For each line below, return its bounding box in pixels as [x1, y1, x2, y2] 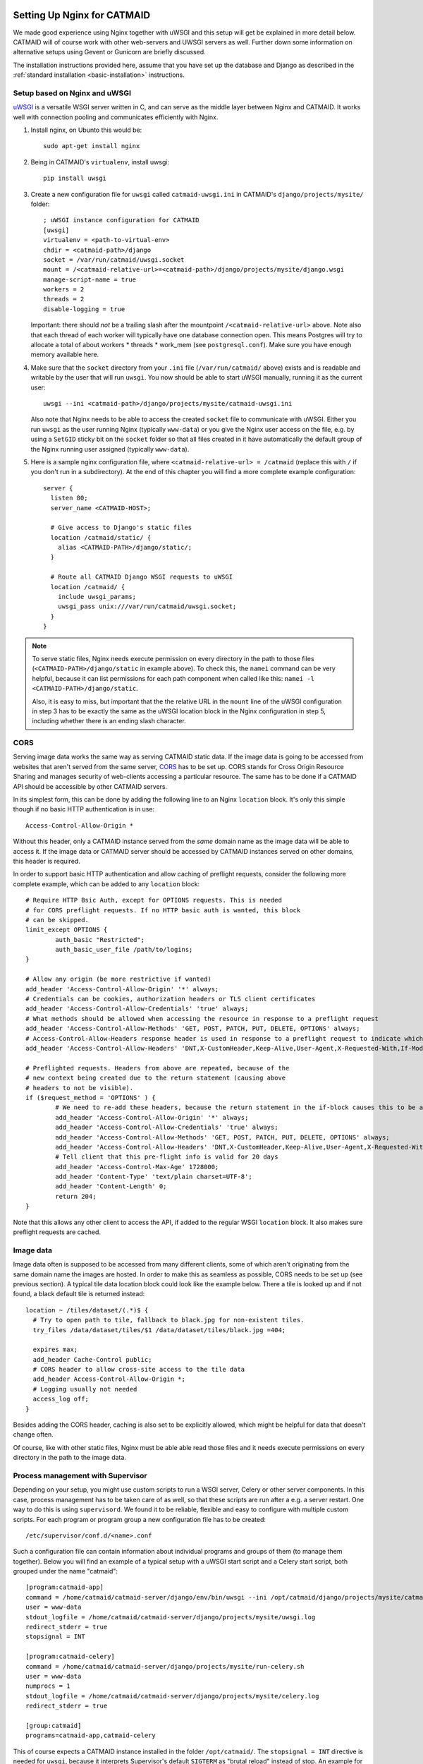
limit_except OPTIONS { [25, 926, 108, 934]
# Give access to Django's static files [50, 524, 192, 532]
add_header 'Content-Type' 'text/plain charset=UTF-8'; [55, 1173, 253, 1181]
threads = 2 [43, 295, 85, 303]
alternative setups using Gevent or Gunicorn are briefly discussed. [13, 48, 206, 56]
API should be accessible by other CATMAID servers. [13, 782, 168, 790]
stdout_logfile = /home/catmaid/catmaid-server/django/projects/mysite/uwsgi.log [25, 1613, 316, 1621]
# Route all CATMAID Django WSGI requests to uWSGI [50, 573, 233, 581]
